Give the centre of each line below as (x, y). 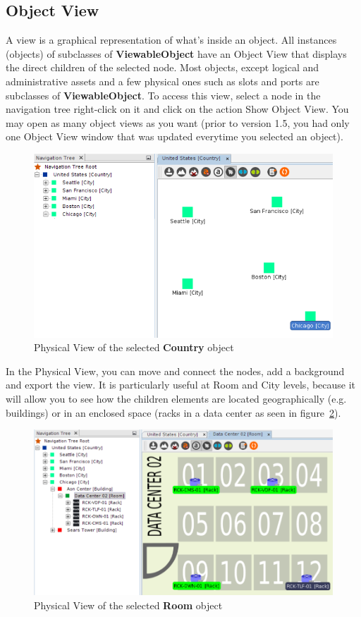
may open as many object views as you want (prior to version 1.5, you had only (178, 122)
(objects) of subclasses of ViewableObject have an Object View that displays (176, 53)
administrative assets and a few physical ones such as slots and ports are (163, 81)
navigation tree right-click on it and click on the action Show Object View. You (177, 109)
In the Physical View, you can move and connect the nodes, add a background (175, 371)
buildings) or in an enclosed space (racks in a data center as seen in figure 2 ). (173, 412)
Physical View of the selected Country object (134, 347)
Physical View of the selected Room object (128, 605)
